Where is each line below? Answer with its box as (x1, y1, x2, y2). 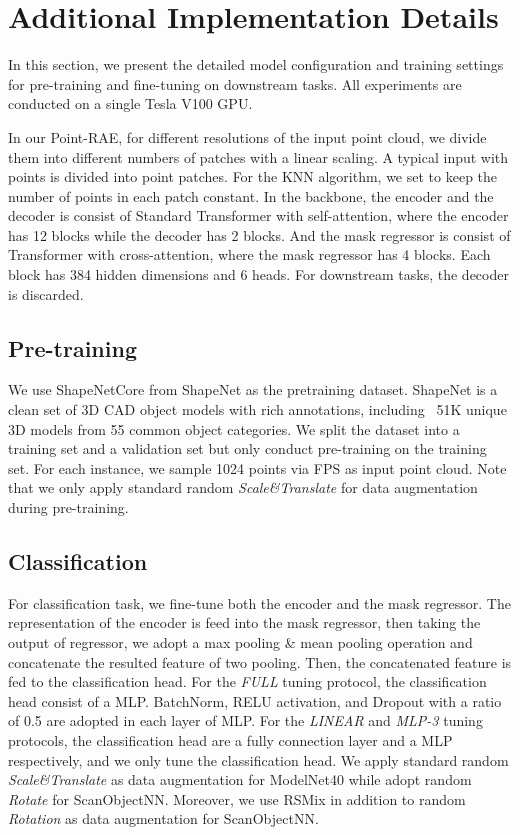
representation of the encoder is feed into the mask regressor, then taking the (8, 612, 481, 633)
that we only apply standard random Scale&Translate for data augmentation (8, 477, 478, 498)
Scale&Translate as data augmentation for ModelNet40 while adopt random (8, 769, 472, 790)
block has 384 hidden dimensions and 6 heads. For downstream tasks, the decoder (8, 264, 509, 285)
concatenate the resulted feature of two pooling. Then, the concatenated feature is (8, 651, 512, 672)
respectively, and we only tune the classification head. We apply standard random (8, 749, 509, 770)
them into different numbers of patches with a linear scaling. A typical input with (8, 146, 509, 167)
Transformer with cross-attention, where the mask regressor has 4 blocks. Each (8, 244, 491, 265)
